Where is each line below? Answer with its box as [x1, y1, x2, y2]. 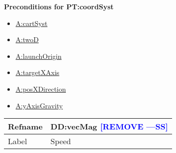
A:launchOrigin [15, 51, 62, 61]
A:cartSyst [15, 18, 48, 28]
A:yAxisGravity [15, 100, 63, 110]
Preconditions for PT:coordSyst [4, 1, 114, 11]
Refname [8, 121, 43, 132]
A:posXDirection [15, 83, 66, 94]
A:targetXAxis [15, 67, 59, 77]
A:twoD [15, 34, 39, 45]
